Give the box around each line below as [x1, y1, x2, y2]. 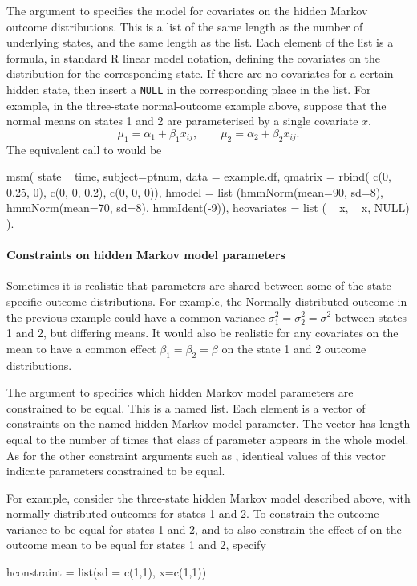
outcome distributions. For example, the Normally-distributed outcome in [45, 292, 407, 309]
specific [6, 292, 43, 309]
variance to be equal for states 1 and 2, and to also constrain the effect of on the [6, 520, 402, 537]
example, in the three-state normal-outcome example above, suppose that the [6, 96, 387, 113]
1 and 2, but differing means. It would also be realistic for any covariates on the [6, 324, 399, 341]
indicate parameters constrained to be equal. [6, 462, 225, 479]
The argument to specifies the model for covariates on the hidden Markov [6, 2, 368, 18]
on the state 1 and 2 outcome [221, 340, 366, 356]
